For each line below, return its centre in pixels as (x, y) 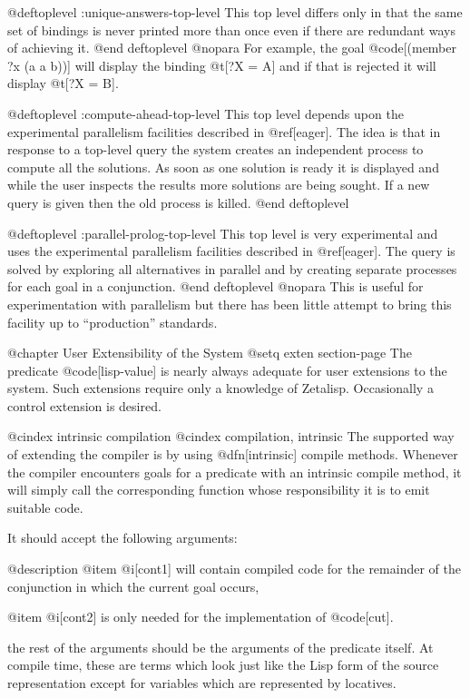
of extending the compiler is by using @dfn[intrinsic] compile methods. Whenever (233, 454)
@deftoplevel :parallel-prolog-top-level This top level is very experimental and (223, 233)
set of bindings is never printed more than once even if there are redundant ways (232, 29)
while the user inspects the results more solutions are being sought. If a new (219, 185)
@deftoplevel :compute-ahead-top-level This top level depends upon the (206, 113)
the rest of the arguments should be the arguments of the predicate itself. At (220, 647)
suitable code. (45, 507)
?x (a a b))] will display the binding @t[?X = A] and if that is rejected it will (222, 65)
